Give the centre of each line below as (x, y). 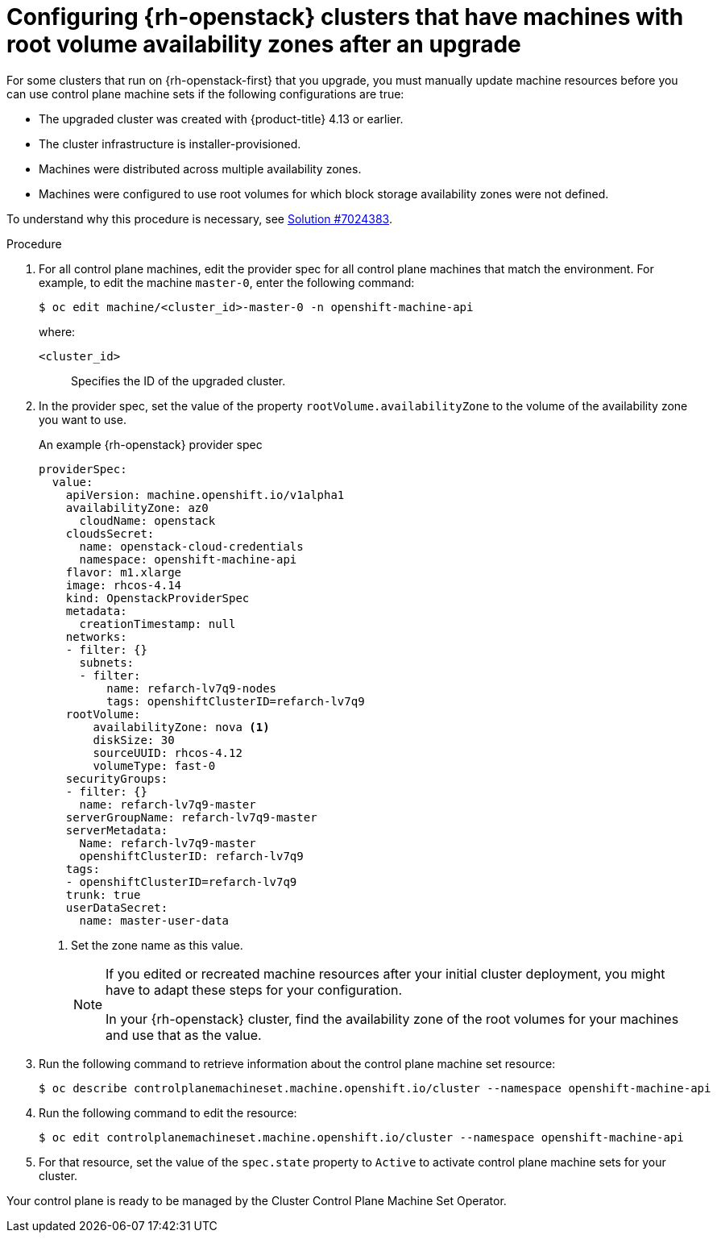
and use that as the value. (184, 1035)
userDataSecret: (117, 907)
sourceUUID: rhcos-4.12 (168, 753)
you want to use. (83, 419)
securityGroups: (117, 778)
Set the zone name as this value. (157, 945)
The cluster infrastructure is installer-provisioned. (170, 143)
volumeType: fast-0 (154, 765)
